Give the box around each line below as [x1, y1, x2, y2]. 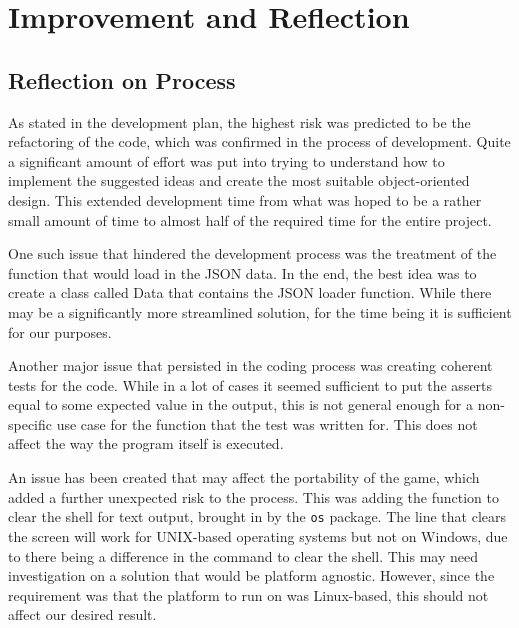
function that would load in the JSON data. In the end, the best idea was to [8, 262, 477, 283]
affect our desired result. [8, 604, 157, 625]
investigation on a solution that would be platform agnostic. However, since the [8, 565, 495, 586]
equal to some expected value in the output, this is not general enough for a [8, 394, 474, 415]
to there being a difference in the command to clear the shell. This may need [8, 545, 478, 566]
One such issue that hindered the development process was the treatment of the [8, 243, 497, 264]
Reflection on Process [8, 64, 236, 95]
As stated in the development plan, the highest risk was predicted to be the [8, 111, 471, 132]
